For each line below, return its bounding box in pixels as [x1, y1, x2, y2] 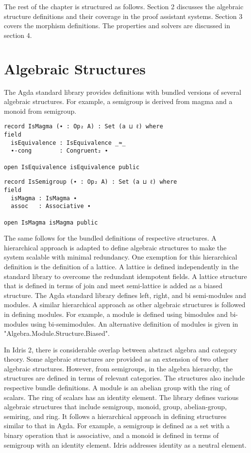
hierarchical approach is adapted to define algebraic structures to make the [4, 242, 227, 252]
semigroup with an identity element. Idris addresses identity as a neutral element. [4, 439, 247, 450]
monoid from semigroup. [4, 105, 77, 116]
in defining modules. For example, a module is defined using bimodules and [4, 309, 228, 319]
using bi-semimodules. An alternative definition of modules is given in [30, 318, 238, 329]
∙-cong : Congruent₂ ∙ [11, 147, 108, 155]
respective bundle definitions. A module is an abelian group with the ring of [4, 383, 230, 393]
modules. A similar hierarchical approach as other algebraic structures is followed [4, 299, 246, 310]
